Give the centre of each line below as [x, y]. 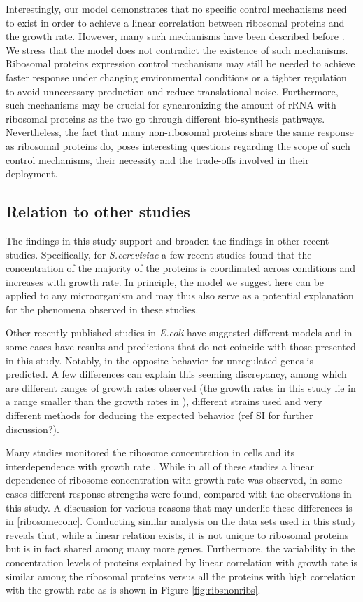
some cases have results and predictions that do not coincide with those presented [181, 347]
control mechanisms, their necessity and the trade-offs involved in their [157, 159]
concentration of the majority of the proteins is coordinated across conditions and [180, 268]
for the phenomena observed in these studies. [102, 309]
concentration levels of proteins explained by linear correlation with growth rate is [181, 562]
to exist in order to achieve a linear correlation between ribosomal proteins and [175, 22]
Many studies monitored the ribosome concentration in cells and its [150, 452]
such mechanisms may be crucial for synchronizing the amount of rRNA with [171, 105]
